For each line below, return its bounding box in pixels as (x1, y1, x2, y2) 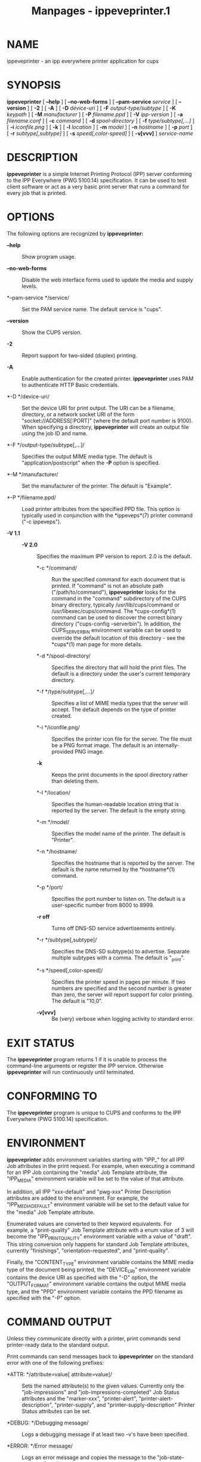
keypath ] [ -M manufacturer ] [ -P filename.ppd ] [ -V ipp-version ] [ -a (7, 110, 183, 117)
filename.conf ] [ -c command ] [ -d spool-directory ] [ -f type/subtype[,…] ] (7, 117, 195, 124)
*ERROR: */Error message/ (7, 1442, 73, 1449)
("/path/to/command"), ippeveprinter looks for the (51, 588, 176, 596)
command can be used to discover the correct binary (51, 614, 183, 621)
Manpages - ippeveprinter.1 (31, 4, 171, 18)
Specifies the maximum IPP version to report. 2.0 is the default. (36, 553, 192, 560)
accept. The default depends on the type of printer (51, 705, 177, 713)
